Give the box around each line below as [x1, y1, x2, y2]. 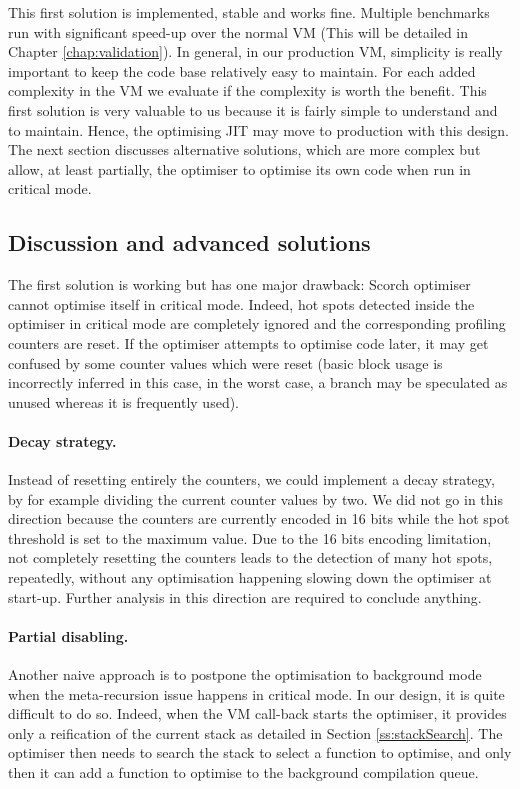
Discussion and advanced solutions [8, 227, 371, 258]
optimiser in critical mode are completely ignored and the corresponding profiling [8, 313, 506, 334]
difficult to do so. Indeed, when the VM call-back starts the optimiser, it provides [8, 703, 507, 724]
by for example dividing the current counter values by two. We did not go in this [8, 488, 503, 509]
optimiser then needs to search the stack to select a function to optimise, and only [8, 742, 512, 763]
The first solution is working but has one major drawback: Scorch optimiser [8, 274, 471, 295]
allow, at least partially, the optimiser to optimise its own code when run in [8, 158, 471, 179]
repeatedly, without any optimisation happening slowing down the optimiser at [8, 567, 492, 588]
